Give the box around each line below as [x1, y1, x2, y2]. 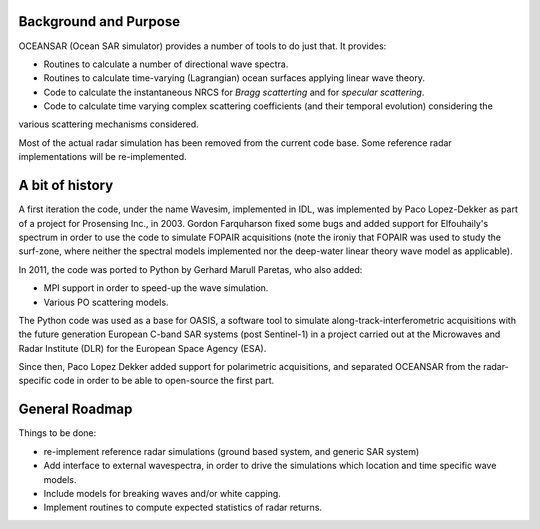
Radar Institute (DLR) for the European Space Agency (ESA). [18, 342, 267, 354]
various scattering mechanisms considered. [18, 118, 199, 130]
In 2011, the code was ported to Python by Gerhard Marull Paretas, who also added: [18, 263, 363, 275]
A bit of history [18, 177, 114, 194]
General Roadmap [18, 401, 133, 418]
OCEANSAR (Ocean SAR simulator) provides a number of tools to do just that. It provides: [18, 40, 387, 52]
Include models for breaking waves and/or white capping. [43, 487, 282, 499]
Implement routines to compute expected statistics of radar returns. [43, 501, 323, 514]
